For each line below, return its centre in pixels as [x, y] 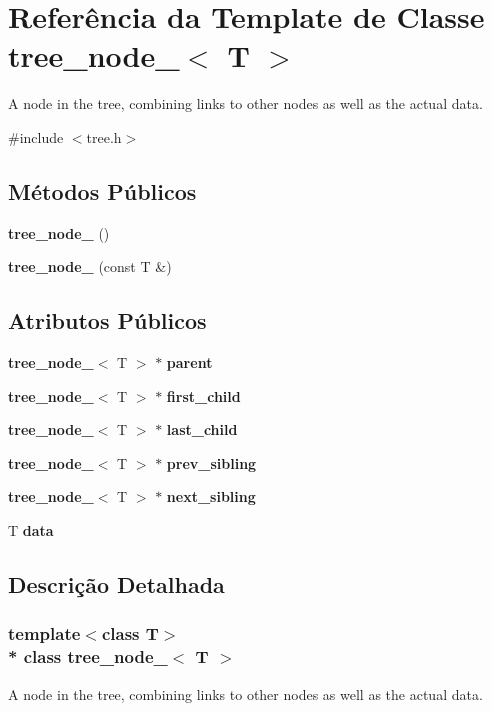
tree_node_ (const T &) [90, 266]
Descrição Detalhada [116, 584]
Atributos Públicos [107, 320]
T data [31, 530]
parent [189, 362]
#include [36, 136]
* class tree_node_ [88, 656]
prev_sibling [211, 462]
